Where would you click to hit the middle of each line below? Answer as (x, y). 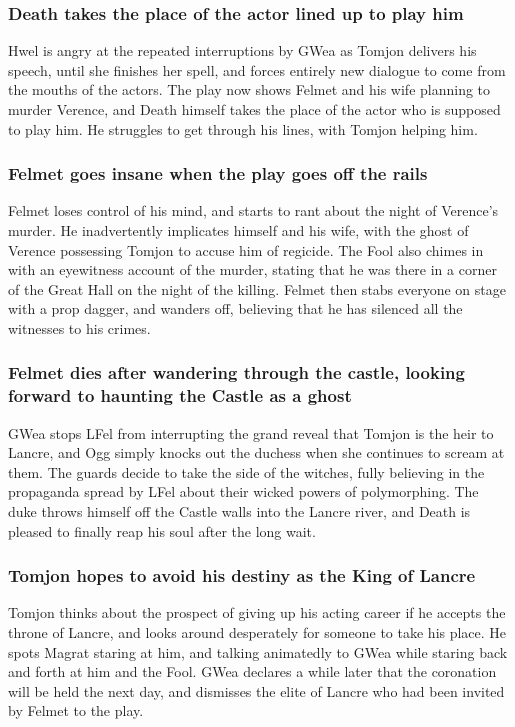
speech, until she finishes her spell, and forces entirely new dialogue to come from (257, 69)
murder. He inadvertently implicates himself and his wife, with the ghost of (238, 230)
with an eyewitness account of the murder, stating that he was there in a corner (252, 269)
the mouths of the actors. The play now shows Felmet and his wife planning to (249, 89)
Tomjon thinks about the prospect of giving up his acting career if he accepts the (257, 612)
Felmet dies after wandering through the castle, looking (236, 372)
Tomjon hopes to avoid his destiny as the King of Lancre (242, 575)
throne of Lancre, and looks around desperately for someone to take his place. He (257, 632)
